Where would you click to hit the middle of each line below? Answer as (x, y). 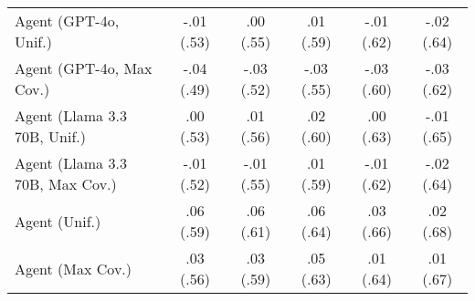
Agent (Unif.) (58, 221)
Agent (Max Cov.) (74, 268)
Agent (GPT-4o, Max (84, 68)
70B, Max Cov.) (66, 184)
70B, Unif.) (51, 136)
